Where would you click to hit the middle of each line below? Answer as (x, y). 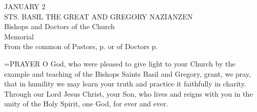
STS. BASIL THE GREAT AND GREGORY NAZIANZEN (99, 16)
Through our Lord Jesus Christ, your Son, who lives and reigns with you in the (128, 93)
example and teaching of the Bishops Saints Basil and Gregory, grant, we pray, (128, 73)
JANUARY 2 (25, 6)
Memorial (19, 36)
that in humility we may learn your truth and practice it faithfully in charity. (125, 84)
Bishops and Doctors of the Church (60, 26)
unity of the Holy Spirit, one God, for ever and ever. (86, 104)
